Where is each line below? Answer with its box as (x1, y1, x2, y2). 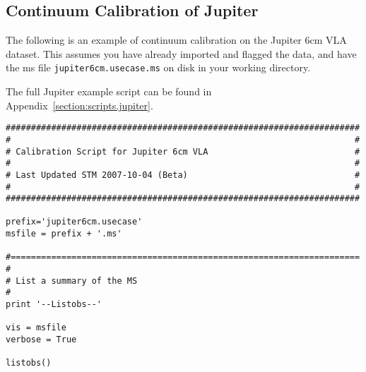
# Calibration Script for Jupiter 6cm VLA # (6, 146, 360, 157)
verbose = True (6, 335, 77, 345)
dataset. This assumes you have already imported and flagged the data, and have (6, 46, 357, 61)
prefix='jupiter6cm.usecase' (6, 217, 143, 227)
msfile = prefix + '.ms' (6, 229, 122, 239)
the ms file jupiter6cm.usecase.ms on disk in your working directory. (6, 60, 311, 75)
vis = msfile (6, 323, 66, 333)
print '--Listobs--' (6, 299, 102, 310)
